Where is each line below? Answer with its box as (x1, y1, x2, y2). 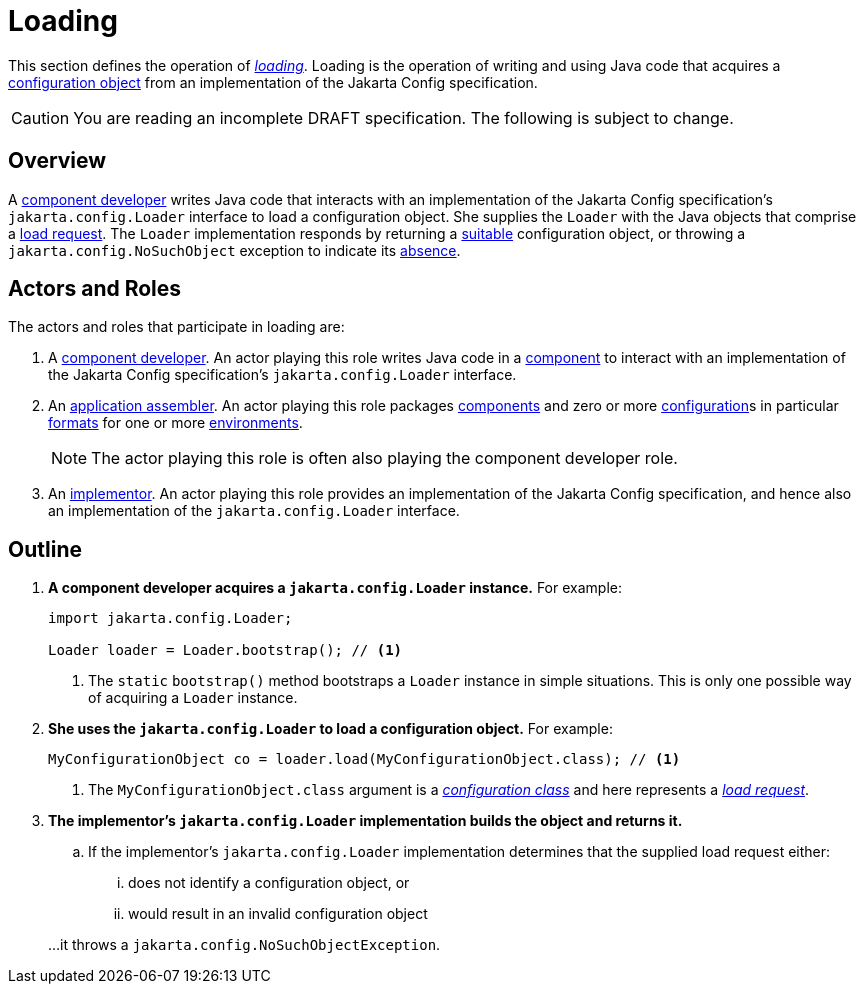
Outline (8, 536, 82, 562)
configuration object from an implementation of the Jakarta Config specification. (8, 73, 538, 91)
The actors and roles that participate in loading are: (8, 318, 345, 336)
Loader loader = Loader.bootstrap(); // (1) (48, 642, 403, 659)
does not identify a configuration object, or (128, 874, 410, 892)
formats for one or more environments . (48, 414, 303, 432)
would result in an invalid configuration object (128, 905, 428, 923)
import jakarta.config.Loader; (48, 610, 293, 627)
